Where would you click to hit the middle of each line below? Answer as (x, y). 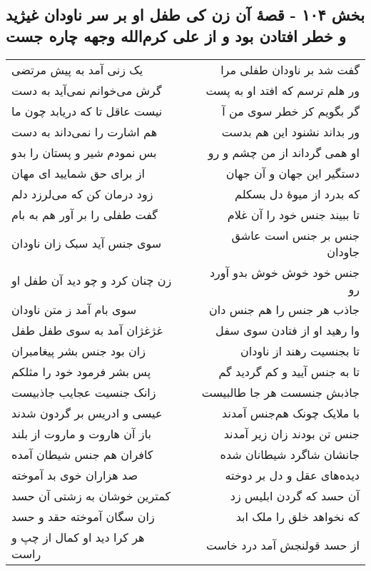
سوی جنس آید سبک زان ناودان (87, 243)
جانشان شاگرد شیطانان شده (290, 454)
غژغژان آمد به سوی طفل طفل (87, 330)
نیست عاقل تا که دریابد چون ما (87, 111)
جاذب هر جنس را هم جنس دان (284, 309)
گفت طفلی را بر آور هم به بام (85, 214)
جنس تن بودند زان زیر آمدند (291, 433)
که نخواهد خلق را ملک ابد (298, 516)
